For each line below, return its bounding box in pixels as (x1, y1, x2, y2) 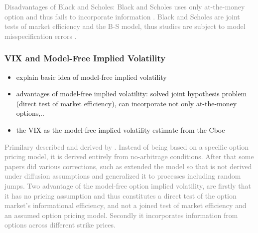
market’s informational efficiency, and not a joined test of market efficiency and (4, 200, 247, 211)
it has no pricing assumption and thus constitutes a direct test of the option (4, 190, 237, 201)
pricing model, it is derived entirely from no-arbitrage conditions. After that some (4, 151, 254, 162)
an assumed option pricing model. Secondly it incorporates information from (4, 210, 238, 220)
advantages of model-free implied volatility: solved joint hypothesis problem (16, 88, 247, 99)
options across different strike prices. (4, 220, 116, 230)
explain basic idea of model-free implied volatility (16, 71, 167, 82)
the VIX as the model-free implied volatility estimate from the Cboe (16, 124, 225, 135)
